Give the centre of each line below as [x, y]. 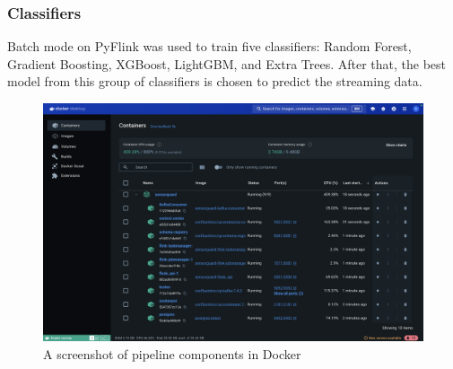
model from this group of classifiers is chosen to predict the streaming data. [215, 81]
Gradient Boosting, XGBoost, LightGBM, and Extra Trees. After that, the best [227, 63]
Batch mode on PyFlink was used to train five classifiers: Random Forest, [209, 46]
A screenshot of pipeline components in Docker [172, 353]
